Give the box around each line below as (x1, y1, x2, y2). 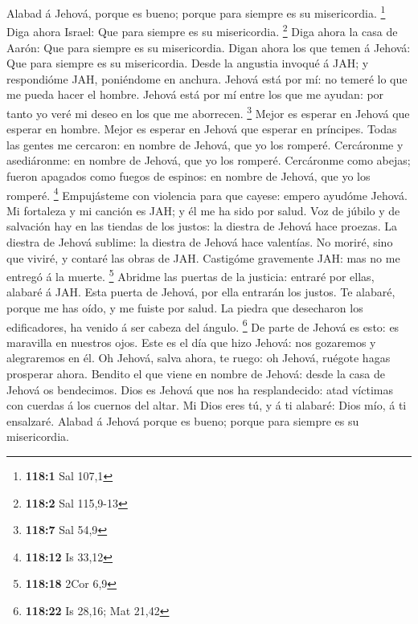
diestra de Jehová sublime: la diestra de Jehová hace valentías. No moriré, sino (6, 233, 393, 250)
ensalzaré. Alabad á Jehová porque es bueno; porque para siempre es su (6, 412, 359, 429)
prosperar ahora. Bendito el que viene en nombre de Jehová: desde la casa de (6, 365, 385, 381)
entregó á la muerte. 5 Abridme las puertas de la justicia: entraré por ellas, (6, 266, 375, 284)
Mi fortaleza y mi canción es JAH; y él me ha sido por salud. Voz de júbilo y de (6, 202, 400, 218)
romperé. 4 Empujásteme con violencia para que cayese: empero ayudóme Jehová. (6, 184, 408, 203)
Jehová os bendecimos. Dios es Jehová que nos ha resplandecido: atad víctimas (6, 381, 393, 398)
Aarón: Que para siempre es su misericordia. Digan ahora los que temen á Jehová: (6, 39, 411, 55)
